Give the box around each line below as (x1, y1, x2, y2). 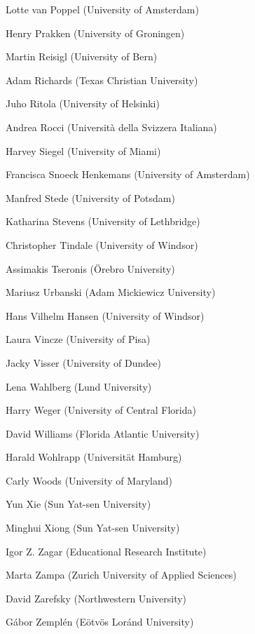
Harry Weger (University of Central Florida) (6, 403, 196, 417)
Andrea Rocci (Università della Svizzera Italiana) (6, 119, 217, 134)
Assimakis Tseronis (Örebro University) (6, 261, 175, 276)
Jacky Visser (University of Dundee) (6, 355, 161, 370)
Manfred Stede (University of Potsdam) (6, 190, 175, 205)
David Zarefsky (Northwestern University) (6, 591, 187, 605)
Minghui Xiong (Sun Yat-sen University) (6, 520, 180, 535)
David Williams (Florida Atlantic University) (6, 426, 200, 440)
